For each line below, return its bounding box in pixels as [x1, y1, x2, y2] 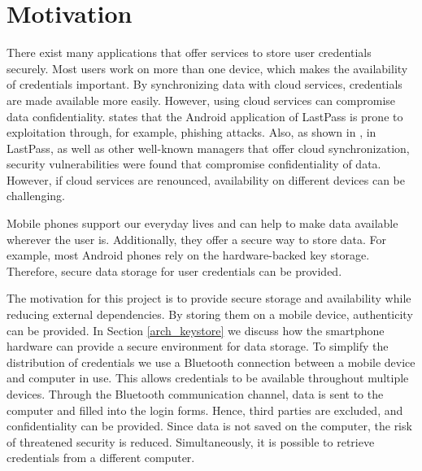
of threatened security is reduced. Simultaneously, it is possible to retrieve [7, 433, 375, 450]
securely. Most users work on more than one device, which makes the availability [7, 59, 408, 76]
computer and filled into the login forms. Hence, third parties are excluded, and [7, 401, 403, 418]
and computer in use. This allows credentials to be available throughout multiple [7, 369, 409, 386]
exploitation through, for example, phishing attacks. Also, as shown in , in [7, 124, 376, 141]
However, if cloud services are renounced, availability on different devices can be [7, 171, 405, 188]
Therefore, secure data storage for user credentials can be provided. [7, 262, 342, 279]
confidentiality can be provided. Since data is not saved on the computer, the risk [7, 417, 412, 434]
